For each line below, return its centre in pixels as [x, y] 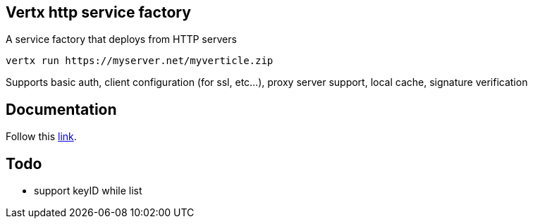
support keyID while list [88, 191]
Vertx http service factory [98, 12]
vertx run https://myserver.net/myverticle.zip [140, 61]
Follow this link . [41, 137]
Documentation [61, 109]
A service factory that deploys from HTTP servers [121, 39]
